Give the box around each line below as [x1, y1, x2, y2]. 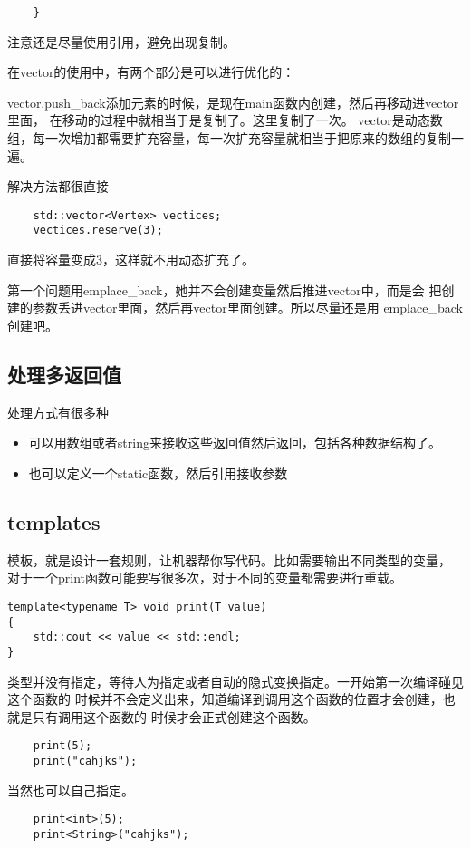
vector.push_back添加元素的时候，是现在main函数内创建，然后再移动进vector [7, 92, 459, 111]
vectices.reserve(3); [33, 224, 163, 237]
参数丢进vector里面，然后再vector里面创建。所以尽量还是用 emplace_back [32, 298, 463, 317]
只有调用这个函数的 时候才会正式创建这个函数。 [32, 707, 316, 726]
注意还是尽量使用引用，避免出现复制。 [7, 32, 235, 51]
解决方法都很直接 [7, 177, 109, 196]
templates [7, 507, 101, 535]
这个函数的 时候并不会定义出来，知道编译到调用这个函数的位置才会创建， [7, 689, 443, 708]
